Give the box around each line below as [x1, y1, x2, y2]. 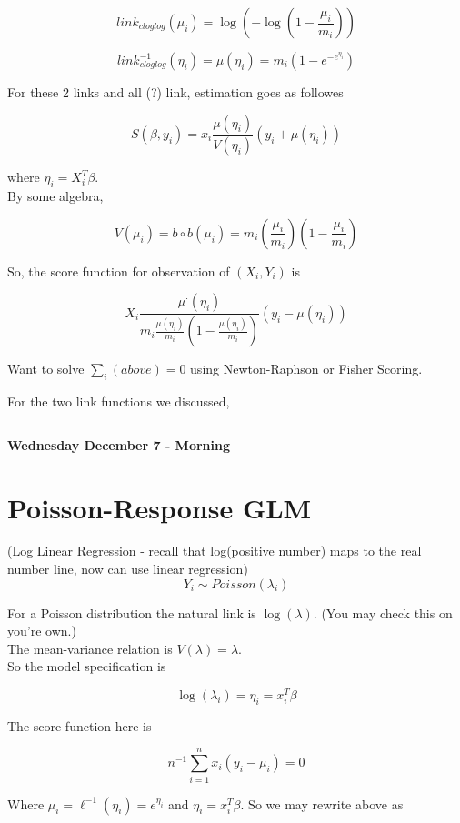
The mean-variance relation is [7, 638, 173, 657]
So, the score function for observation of [7, 261, 230, 280]
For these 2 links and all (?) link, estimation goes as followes [7, 83, 344, 101]
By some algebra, [7, 186, 104, 206]
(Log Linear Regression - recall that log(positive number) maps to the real [7, 541, 422, 560]
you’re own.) [7, 621, 76, 640]
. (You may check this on [313, 603, 453, 622]
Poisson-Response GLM [7, 488, 312, 526]
